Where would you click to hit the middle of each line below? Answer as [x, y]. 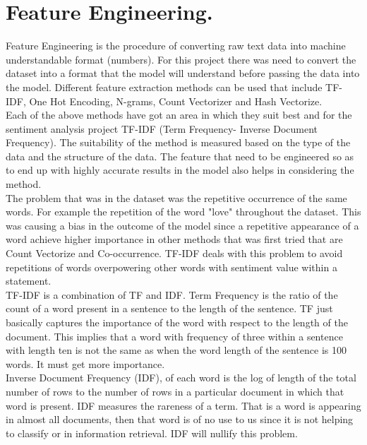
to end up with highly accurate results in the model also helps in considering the [180, 170]
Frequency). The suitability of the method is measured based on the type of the [178, 142]
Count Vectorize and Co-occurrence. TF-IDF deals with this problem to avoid [174, 253]
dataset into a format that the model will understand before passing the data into [183, 73]
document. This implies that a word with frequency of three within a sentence [174, 336]
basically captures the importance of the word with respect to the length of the [177, 322]
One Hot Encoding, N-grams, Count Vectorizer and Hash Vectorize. [176, 101]
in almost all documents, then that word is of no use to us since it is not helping [180, 419]
